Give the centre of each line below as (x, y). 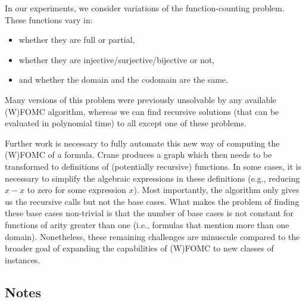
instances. (23, 259)
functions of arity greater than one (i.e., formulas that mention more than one (147, 224)
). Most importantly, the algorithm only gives (216, 190)
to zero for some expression (76, 190)
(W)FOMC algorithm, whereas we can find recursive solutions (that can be (142, 111)
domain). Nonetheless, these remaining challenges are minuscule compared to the (152, 236)
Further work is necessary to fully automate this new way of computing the (142, 143)
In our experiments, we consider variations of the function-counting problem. (145, 8)
